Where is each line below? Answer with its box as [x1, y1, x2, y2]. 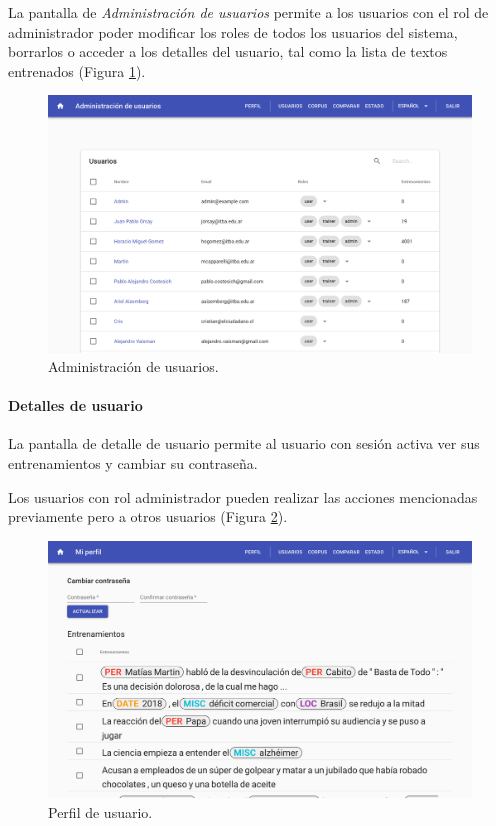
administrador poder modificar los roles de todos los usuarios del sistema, [8, 21, 458, 42]
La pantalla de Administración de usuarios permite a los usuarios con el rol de [8, 2, 489, 22]
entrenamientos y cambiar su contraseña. [8, 453, 258, 474]
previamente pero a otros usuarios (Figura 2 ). [8, 506, 288, 527]
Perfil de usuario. [48, 801, 153, 822]
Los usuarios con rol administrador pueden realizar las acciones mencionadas [8, 486, 478, 507]
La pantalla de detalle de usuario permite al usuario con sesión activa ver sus [8, 433, 480, 454]
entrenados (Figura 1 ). [8, 60, 146, 81]
